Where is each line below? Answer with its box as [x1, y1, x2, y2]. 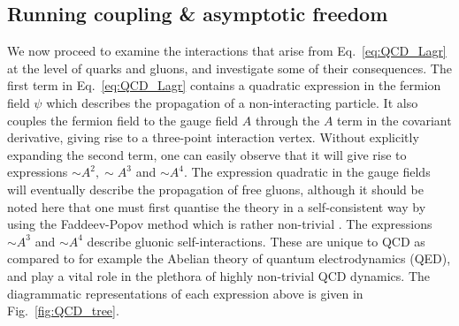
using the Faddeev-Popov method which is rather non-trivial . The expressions [7, 215, 432, 233]
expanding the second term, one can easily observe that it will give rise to [7, 145, 407, 163]
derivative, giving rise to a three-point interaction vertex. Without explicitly [7, 128, 419, 147]
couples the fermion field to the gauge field [7, 110, 239, 129]
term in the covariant [337, 110, 452, 129]
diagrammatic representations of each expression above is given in [7, 284, 363, 302]
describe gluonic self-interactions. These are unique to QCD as [87, 231, 425, 250]
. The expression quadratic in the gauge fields [183, 163, 431, 181]
